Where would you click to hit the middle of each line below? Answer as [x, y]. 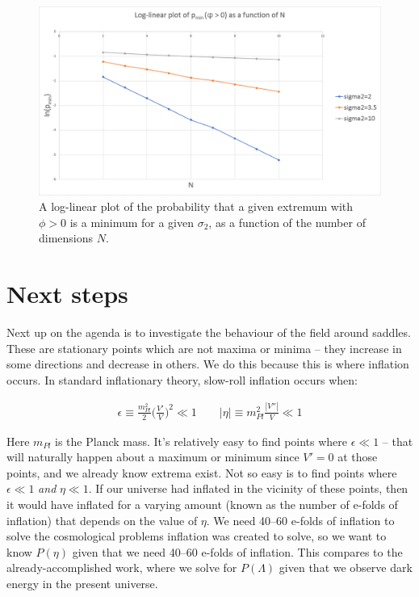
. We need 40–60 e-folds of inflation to [300, 520]
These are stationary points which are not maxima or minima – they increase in [204, 348]
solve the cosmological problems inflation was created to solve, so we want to [197, 536]
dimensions [66, 238]
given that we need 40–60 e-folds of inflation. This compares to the [237, 551]
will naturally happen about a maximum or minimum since [153, 457]
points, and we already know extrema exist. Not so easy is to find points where [202, 472]
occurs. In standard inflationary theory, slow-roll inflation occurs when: [182, 379]
